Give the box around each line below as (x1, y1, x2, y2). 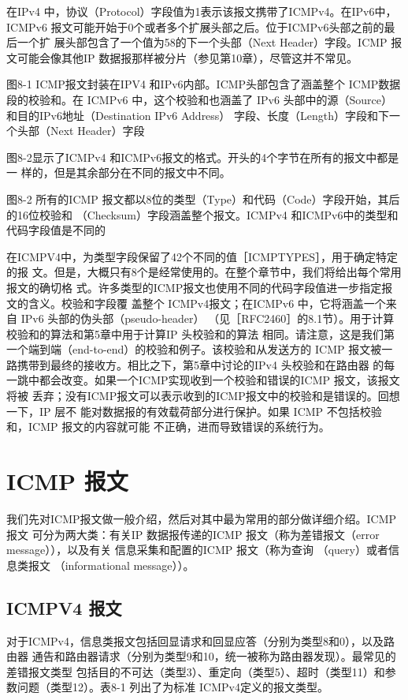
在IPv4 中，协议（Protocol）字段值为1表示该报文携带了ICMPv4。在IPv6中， (6, 3, 397, 19)
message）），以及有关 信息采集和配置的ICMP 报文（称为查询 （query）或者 (6, 541, 388, 558)
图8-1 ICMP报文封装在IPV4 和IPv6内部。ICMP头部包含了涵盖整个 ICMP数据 (6, 76, 401, 92)
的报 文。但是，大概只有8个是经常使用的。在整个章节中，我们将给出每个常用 (6, 264, 402, 280)
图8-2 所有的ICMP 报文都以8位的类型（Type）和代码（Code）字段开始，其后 (6, 190, 400, 207)
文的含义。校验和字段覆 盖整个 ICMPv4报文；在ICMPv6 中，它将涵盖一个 (6, 294, 386, 311)
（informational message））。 (54, 556, 195, 573)
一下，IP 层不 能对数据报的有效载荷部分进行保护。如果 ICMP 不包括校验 (6, 402, 382, 419)
